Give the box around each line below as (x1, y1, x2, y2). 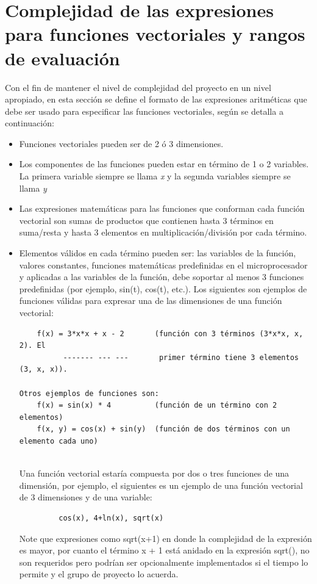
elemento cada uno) (19, 436, 98, 445)
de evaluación (5, 45, 120, 70)
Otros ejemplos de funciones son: (19, 389, 159, 398)
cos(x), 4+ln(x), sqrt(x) (59, 513, 164, 522)
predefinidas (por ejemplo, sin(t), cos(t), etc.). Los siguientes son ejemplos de (19, 282, 307, 295)
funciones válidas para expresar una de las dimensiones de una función (19, 294, 282, 307)
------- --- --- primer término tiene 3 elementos (63, 353, 299, 362)
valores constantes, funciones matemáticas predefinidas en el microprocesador (19, 258, 308, 271)
